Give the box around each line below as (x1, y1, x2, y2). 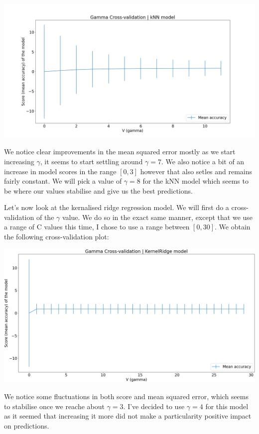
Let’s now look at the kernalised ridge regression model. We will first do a (4, 202, 229, 213)
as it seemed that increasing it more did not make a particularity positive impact (4, 411, 252, 421)
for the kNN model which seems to (142, 176, 249, 186)
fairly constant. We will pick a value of (4, 176, 122, 186)
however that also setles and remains (140, 166, 253, 176)
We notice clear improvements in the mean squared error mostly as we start (4, 146, 236, 157)
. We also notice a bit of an (161, 156, 245, 166)
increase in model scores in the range (4, 166, 117, 176)
